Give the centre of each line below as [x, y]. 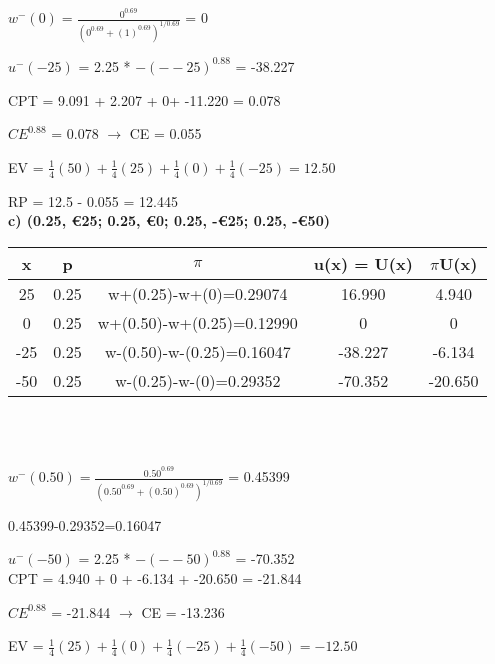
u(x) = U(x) [363, 263]
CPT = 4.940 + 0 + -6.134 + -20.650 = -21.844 [155, 578]
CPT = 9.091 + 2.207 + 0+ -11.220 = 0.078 [144, 99]
